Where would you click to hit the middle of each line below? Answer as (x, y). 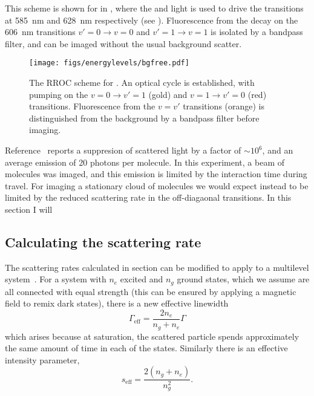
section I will (29, 209)
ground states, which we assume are (243, 279)
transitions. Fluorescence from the (92, 106)
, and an (278, 150)
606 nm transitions (40, 32)
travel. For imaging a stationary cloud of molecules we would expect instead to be (157, 185)
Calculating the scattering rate (103, 242)
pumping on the (59, 94)
